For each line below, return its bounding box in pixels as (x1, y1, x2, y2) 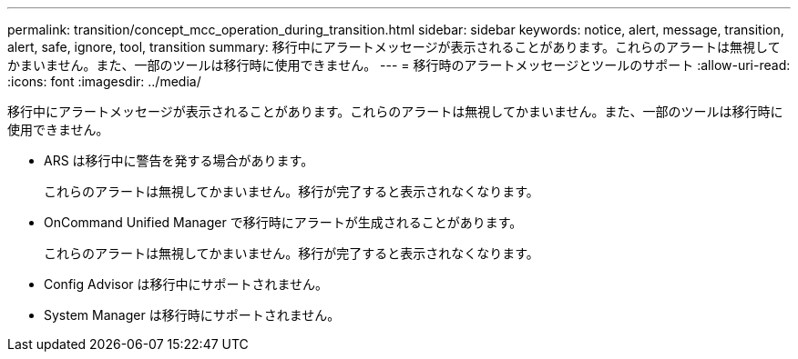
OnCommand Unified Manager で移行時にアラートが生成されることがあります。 (44, 214, 523, 230)
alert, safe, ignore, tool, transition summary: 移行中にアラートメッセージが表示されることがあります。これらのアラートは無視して (7, 39, 781, 55)
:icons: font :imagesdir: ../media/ (7, 74, 201, 89)
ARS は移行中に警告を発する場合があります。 (44, 153, 314, 168)
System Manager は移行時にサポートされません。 (44, 307, 341, 323)
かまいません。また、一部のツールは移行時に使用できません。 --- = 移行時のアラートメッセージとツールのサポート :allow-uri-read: (7, 57, 791, 73)
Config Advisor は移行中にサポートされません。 (44, 276, 329, 292)
